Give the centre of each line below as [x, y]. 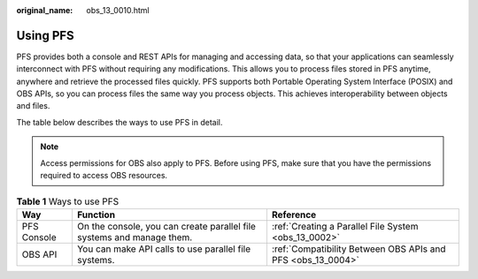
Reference [294, 215]
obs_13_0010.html [118, 10]
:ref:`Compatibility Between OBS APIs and [358, 249]
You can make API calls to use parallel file [164, 249]
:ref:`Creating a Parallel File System [345, 226]
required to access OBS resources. [104, 176]
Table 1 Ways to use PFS [68, 201]
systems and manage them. [135, 237]
